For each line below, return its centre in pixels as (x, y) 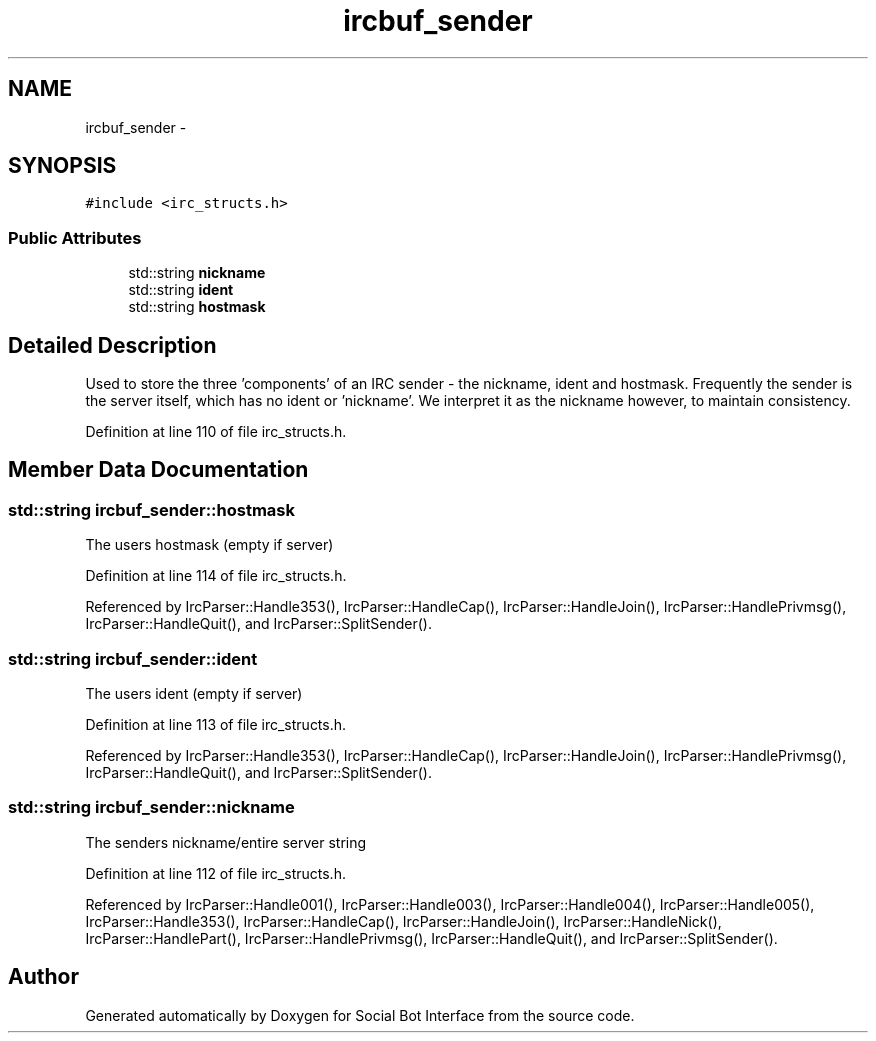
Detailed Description (112, 345)
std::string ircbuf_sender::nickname (151, 807)
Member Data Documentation (158, 470)
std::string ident (181, 290)
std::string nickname (197, 273)
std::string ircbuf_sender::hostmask (152, 509)
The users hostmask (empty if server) (209, 545)
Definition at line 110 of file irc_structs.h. (216, 432)
